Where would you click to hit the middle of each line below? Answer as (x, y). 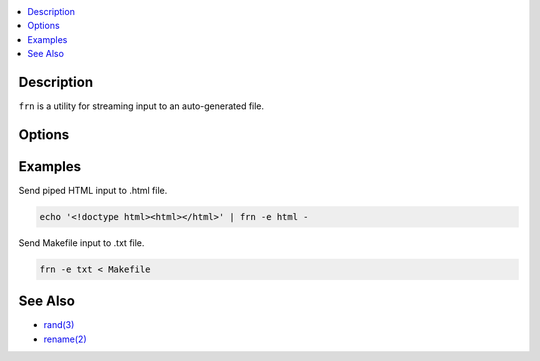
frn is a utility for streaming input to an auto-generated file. (141, 106)
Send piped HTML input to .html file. (93, 190)
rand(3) (59, 325)
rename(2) (65, 339)
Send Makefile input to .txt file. (81, 242)
